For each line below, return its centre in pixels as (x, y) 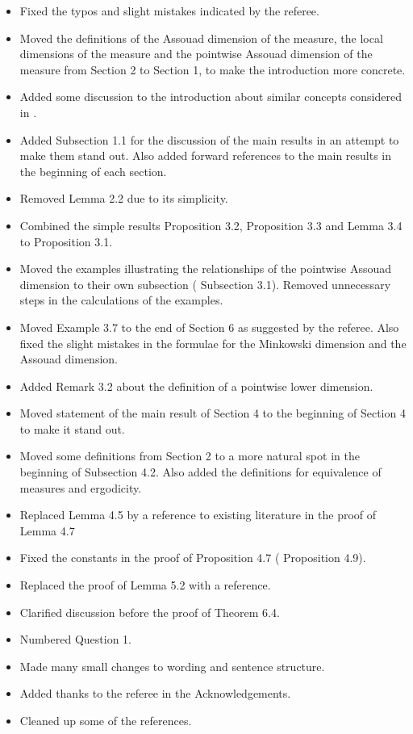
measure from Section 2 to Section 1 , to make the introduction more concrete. (213, 69)
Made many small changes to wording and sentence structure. (172, 666)
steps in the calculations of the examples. (121, 300)
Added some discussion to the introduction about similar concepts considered (211, 96)
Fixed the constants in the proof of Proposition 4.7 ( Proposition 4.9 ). (193, 558)
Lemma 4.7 (47, 530)
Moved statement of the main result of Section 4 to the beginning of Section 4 (213, 413)
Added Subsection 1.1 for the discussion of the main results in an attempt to (209, 139)
